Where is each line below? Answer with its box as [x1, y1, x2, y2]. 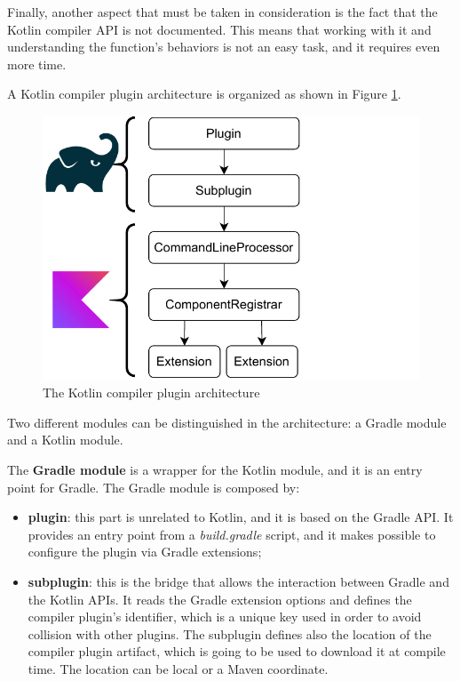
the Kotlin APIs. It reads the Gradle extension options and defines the [28, 589, 412, 608]
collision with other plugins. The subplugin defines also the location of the [28, 624, 432, 643]
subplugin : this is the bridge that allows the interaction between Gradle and [28, 573, 449, 590]
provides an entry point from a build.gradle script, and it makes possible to [28, 525, 436, 543]
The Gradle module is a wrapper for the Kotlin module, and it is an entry [7, 461, 423, 479]
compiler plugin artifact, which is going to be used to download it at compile [28, 642, 446, 661]
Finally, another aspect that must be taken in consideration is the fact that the [7, 3, 438, 20]
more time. [7, 54, 67, 73]
